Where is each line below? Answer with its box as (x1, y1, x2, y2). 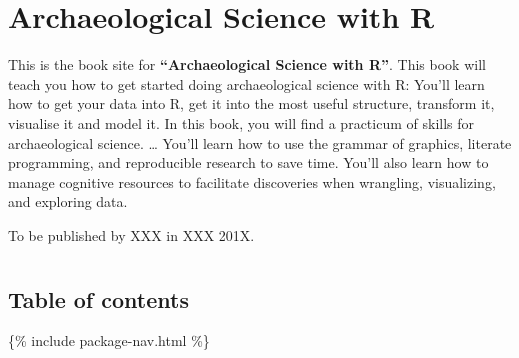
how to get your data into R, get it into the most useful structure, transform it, (8, 93, 495, 114)
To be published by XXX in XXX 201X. (8, 224, 255, 245)
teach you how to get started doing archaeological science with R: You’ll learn (8, 73, 485, 94)
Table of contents (8, 283, 189, 314)
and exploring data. (8, 191, 128, 212)
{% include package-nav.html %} (8, 330, 210, 351)
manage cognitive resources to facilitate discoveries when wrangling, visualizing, (8, 171, 496, 192)
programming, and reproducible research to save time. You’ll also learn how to (8, 152, 489, 173)
